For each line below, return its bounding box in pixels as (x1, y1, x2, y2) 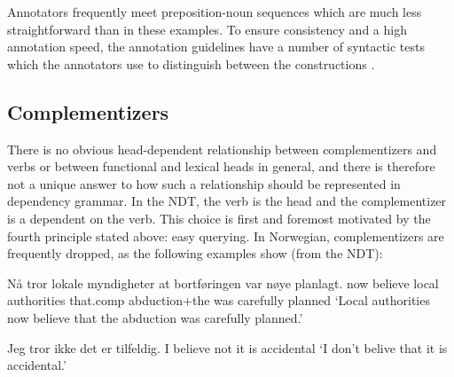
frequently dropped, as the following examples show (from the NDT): (7, 244, 383, 263)
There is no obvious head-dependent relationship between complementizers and (7, 139, 437, 158)
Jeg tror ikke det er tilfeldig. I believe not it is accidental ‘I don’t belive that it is (7, 338, 448, 357)
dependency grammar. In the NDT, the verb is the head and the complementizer (7, 192, 447, 210)
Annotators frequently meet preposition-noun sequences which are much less (7, 3, 422, 20)
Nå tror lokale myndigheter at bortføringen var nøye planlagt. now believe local (7, 273, 439, 292)
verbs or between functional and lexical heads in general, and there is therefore (7, 157, 435, 176)
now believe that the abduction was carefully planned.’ (7, 308, 303, 326)
